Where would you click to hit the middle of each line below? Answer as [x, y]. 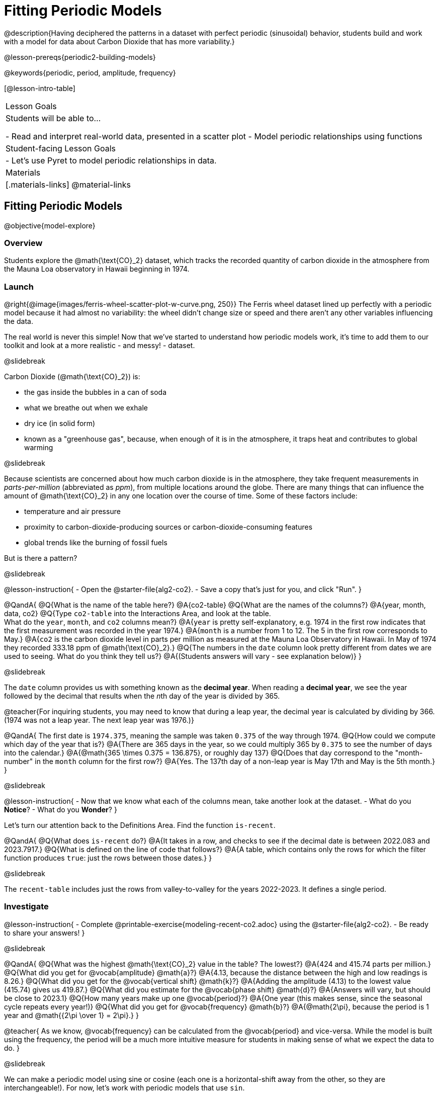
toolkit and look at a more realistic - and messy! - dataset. [100, 346]
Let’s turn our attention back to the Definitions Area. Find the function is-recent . [140, 825]
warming [39, 448]
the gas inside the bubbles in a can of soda [96, 392]
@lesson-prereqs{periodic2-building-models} [80, 57]
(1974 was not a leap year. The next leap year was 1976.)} [99, 720]
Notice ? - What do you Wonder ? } [61, 810]
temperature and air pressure [72, 512]
